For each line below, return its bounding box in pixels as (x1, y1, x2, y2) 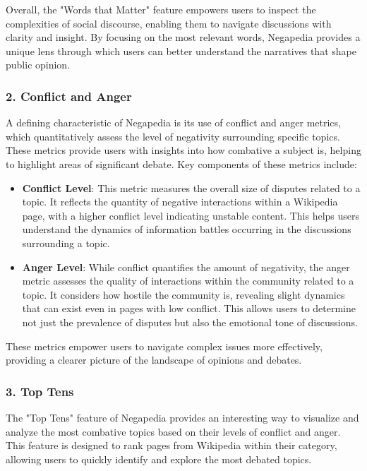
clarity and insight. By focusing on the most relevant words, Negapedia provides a (6, 30, 361, 44)
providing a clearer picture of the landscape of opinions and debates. (6, 352, 302, 367)
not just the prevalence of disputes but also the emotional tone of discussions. (22, 314, 358, 329)
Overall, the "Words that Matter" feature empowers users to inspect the (6, 2, 316, 16)
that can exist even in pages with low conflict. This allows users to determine (22, 301, 356, 316)
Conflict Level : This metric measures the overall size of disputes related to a (22, 180, 361, 195)
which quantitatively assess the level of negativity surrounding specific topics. (6, 129, 340, 143)
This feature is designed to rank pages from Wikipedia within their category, (6, 438, 337, 453)
